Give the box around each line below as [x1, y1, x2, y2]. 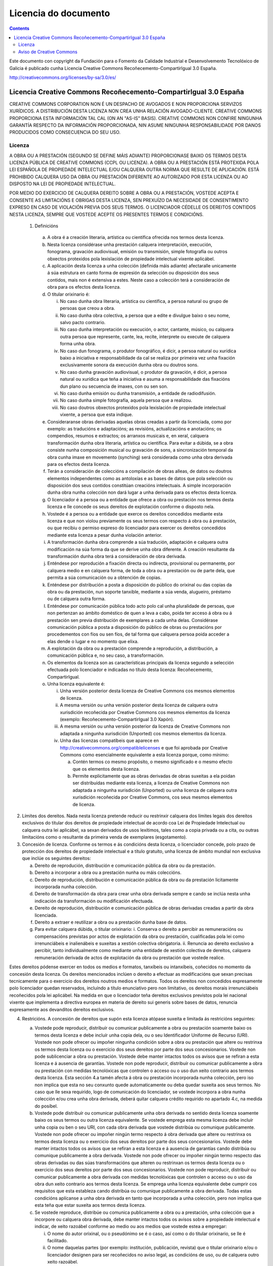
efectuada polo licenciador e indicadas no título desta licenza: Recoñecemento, [47, 666, 213, 673]
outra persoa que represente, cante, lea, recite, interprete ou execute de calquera [60, 333, 230, 339]
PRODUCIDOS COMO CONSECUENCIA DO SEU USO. [9, 129, 121, 135]
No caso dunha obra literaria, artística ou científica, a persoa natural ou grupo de [60, 298, 229, 304]
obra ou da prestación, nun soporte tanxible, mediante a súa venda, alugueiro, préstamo [47, 588, 231, 595]
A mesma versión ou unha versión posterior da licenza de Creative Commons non [60, 723, 230, 729]
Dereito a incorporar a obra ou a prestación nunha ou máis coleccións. [34, 869, 181, 876]
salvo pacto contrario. [60, 320, 106, 326]
